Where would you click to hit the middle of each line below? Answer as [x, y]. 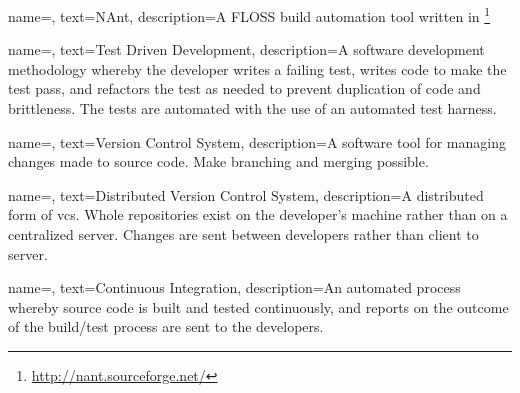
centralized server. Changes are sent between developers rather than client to [243, 234]
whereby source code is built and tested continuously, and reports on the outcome [258, 306]
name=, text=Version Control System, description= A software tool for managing [257, 141]
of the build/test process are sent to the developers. [166, 326]
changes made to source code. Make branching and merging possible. [218, 161]
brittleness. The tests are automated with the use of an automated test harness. [252, 108]
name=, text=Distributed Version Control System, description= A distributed [246, 194]
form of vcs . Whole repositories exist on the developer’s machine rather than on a [258, 214]
